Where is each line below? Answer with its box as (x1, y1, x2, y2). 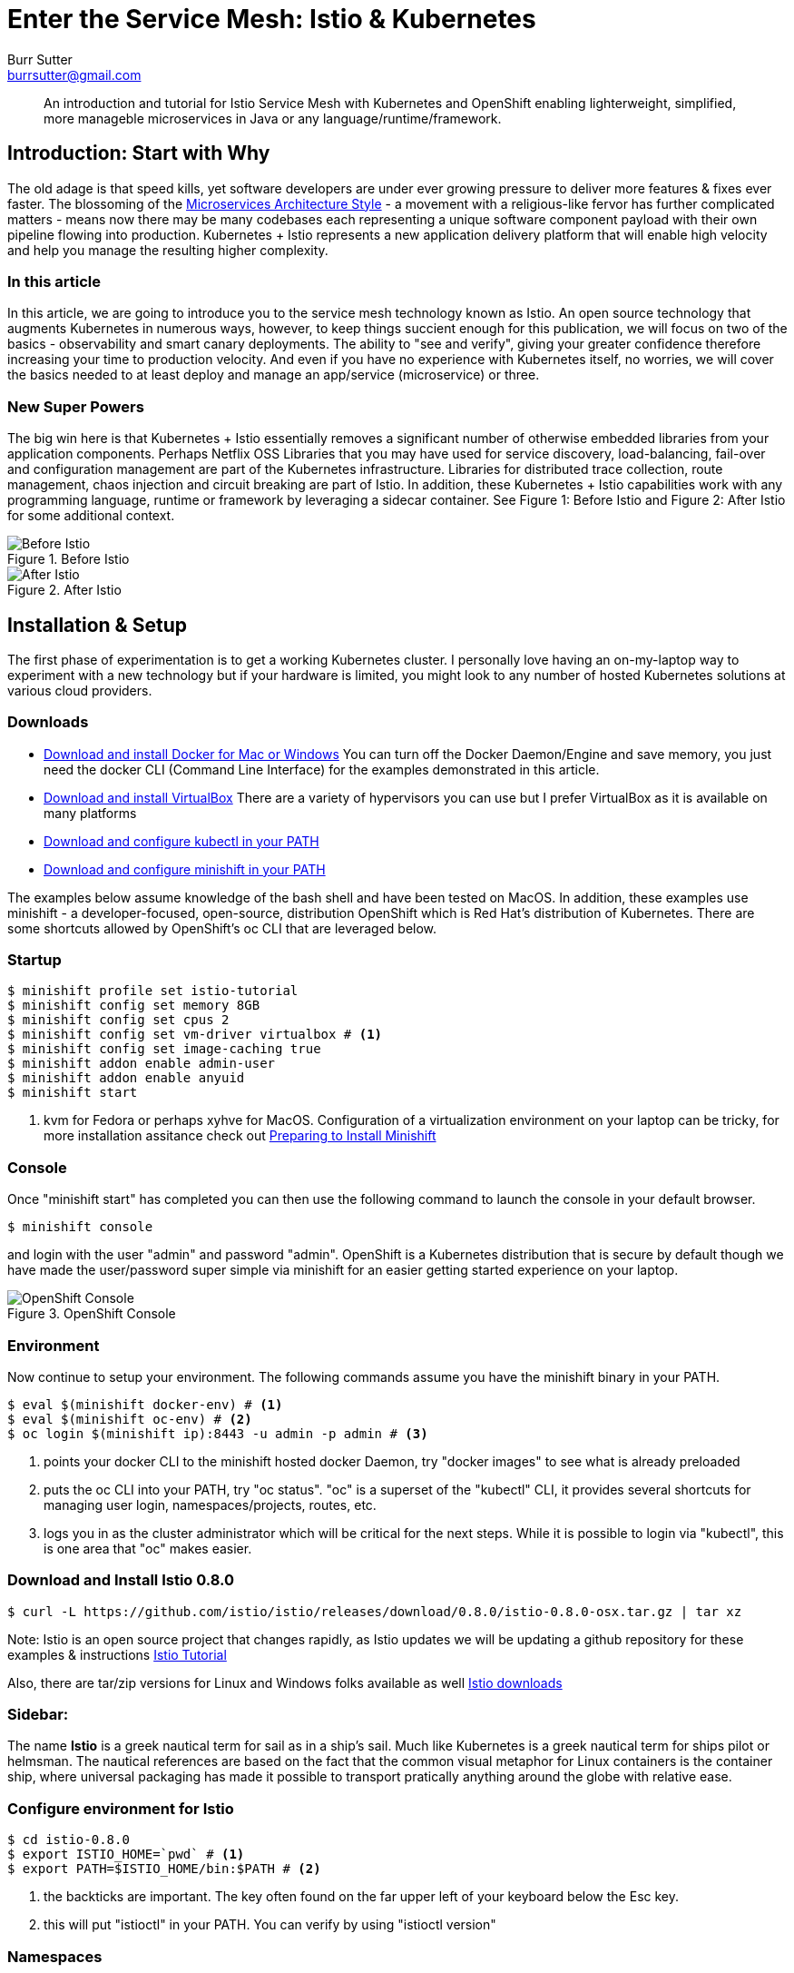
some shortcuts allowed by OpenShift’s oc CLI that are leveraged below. (7, 920, 437, 936)
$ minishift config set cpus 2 (7, 1012, 230, 1028)
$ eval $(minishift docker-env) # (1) (7, 1396, 283, 1412)
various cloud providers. (7, 682, 152, 698)
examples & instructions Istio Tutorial (7, 1646, 227, 1662)
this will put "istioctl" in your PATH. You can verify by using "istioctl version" (44, 1917, 496, 1933)
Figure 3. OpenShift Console (7, 1306, 176, 1322)
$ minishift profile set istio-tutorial (7, 983, 299, 999)
